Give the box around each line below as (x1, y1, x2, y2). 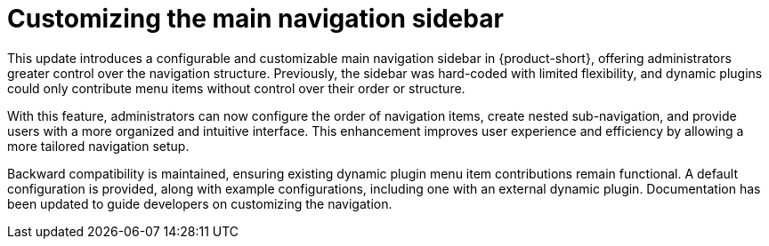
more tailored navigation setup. (7, 138, 190, 154)
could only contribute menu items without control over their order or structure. (7, 80, 465, 96)
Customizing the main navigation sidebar (7, 4, 504, 34)
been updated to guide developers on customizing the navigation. (7, 195, 393, 211)
